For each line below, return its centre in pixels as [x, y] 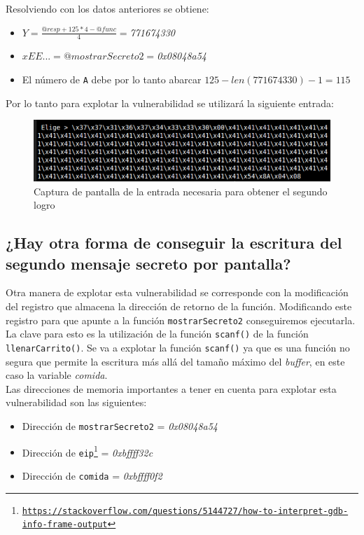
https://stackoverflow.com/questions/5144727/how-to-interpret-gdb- [185, 511]
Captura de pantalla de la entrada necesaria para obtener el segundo [181, 191]
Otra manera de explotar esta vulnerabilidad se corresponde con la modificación [177, 292]
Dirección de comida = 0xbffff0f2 [92, 475]
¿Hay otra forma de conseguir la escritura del [174, 243]
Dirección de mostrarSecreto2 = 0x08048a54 [120, 426]
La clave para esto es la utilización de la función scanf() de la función [157, 334]
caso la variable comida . [57, 375]
